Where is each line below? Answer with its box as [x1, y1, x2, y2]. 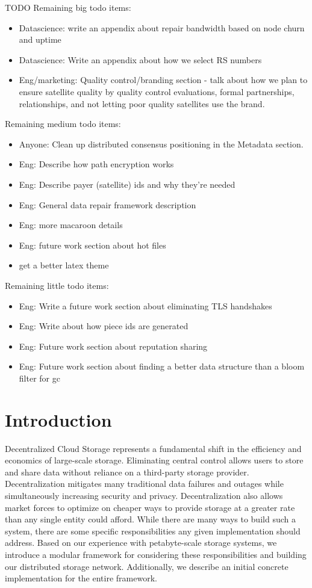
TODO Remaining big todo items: [5, 1, 131, 13]
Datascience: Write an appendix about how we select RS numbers [19, 53, 262, 66]
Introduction [5, 407, 112, 432]
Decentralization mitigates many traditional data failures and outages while [5, 477, 284, 490]
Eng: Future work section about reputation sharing [19, 339, 208, 352]
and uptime [19, 33, 61, 46]
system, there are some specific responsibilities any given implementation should [5, 524, 301, 537]
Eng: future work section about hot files [19, 238, 166, 251]
